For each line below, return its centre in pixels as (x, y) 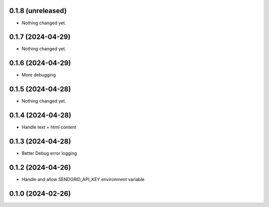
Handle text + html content (49, 127)
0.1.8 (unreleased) (38, 11)
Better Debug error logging (49, 153)
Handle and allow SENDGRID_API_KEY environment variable (83, 179)
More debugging (39, 75)
